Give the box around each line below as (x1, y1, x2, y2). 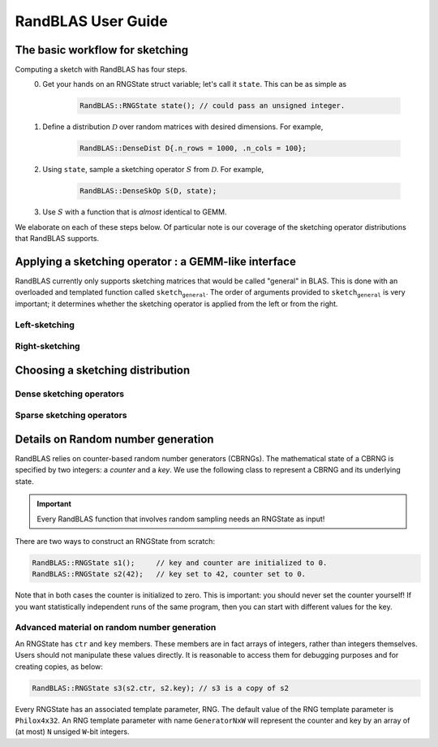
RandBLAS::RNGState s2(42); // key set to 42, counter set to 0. (32, 569, 307, 579)
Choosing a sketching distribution (15, 363, 191, 377)
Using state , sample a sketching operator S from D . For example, (42, 165, 264, 175)
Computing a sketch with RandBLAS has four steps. (15, 65, 187, 75)
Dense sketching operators (15, 388, 125, 399)
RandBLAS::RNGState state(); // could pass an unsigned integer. (79, 101, 346, 110)
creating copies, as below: (15, 662, 103, 671)
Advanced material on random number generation (15, 622, 217, 633)
